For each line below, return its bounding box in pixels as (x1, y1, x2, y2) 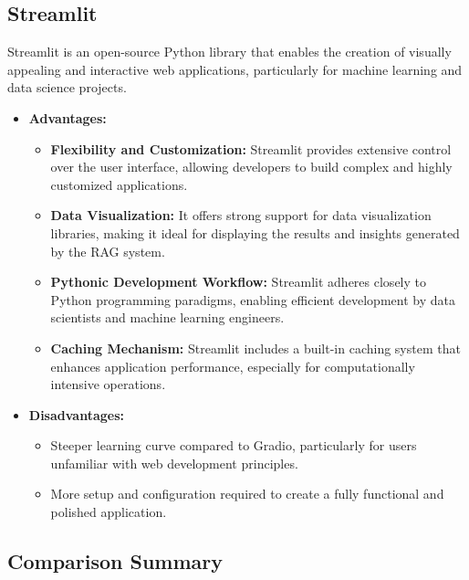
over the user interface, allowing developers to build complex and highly (50, 157, 453, 176)
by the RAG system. (50, 241, 165, 260)
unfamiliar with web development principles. (50, 453, 298, 472)
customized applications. (50, 174, 188, 194)
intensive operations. (50, 374, 166, 394)
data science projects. (7, 78, 127, 97)
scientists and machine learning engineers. (50, 308, 285, 327)
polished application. (50, 502, 167, 522)
